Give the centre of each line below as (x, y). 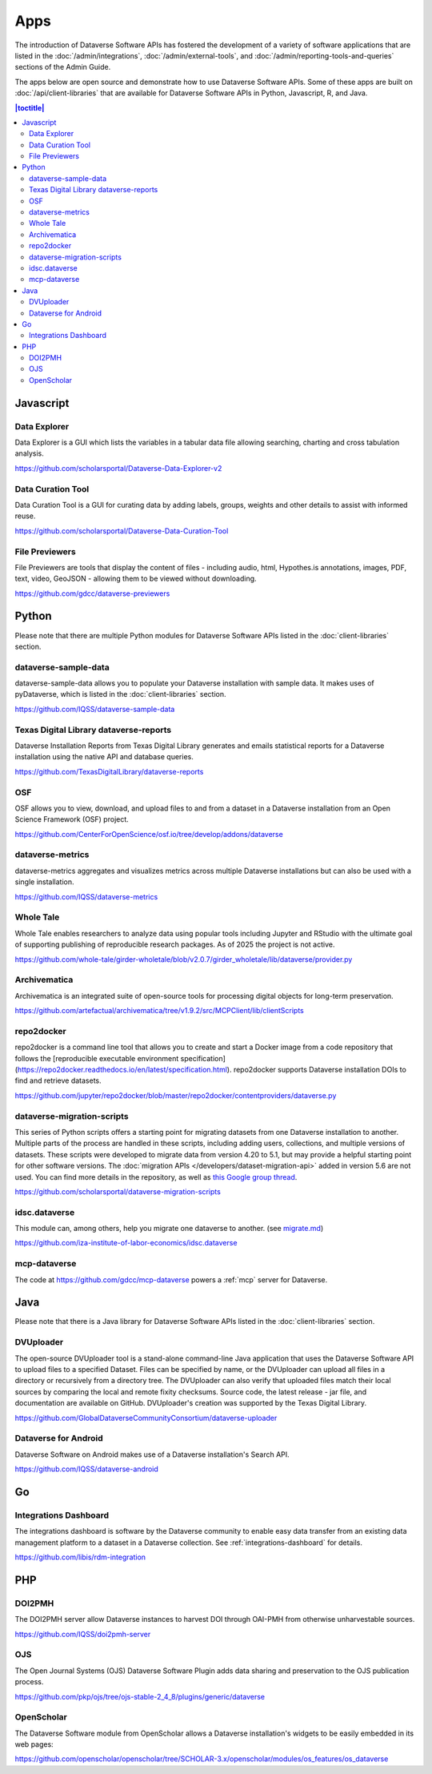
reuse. (25, 516)
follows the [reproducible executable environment (97, 1058)
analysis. (29, 453)
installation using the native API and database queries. (104, 757)
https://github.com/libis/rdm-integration (80, 1557)
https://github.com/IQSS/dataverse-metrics (86, 896)
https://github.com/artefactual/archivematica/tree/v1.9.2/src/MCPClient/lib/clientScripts (159, 1011)
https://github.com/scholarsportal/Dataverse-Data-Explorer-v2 (118, 468)
